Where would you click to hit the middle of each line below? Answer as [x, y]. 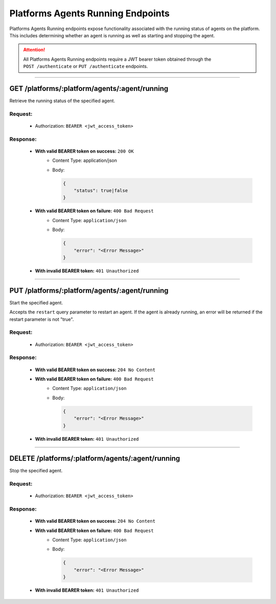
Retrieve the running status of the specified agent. [62, 101]
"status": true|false [101, 191]
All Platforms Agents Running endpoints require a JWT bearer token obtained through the [117, 59]
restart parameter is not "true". [42, 319]
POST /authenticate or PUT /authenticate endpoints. [86, 66]
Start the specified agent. [36, 303]
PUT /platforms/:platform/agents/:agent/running [89, 290]
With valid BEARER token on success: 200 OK [84, 151]
